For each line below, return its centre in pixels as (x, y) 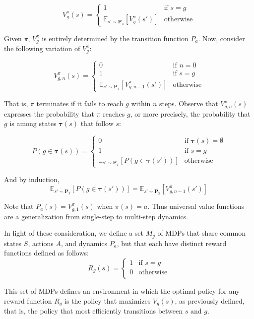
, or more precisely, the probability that (190, 113)
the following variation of (42, 48)
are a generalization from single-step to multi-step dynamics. (96, 216)
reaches (114, 113)
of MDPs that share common (201, 233)
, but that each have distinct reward (172, 243)
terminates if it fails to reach (80, 103)
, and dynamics (84, 243)
